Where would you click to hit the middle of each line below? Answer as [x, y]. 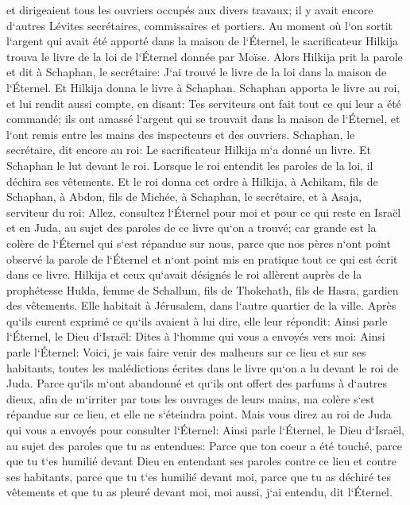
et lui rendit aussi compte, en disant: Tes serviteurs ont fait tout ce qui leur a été [204, 103]
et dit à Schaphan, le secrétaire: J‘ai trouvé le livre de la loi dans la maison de [197, 72]
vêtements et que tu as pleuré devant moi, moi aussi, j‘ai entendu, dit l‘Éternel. [199, 492]
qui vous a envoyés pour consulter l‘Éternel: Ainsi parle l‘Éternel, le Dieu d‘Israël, [205, 430]
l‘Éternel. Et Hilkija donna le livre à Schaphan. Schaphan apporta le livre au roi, [203, 87]
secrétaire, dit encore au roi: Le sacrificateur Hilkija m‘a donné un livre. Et [189, 150]
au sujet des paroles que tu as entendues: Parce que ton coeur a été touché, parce [205, 445]
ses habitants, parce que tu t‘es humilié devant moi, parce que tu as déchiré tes [199, 476]
